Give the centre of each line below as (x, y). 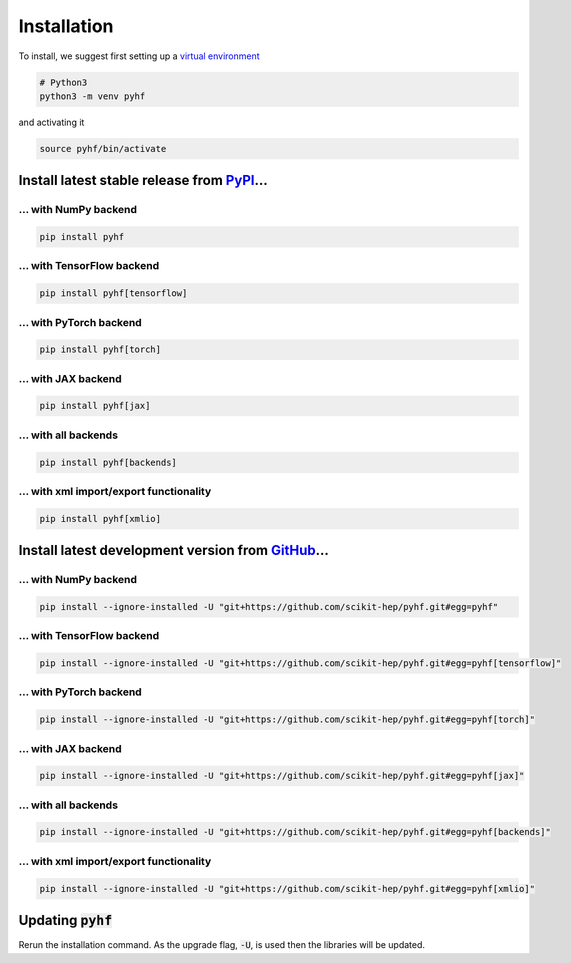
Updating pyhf (65, 920)
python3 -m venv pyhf (92, 96)
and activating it (51, 122)
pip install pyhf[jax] (95, 406)
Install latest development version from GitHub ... (173, 550)
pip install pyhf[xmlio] (100, 518)
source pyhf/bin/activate (103, 148)
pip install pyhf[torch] (100, 349)
